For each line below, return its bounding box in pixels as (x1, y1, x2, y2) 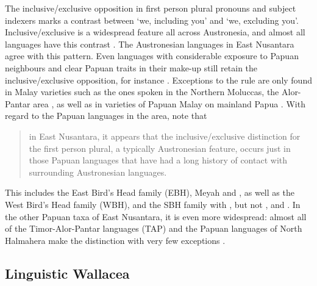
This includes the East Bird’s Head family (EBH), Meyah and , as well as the (5, 186, 294, 199)
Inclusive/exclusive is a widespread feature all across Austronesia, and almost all (5, 26, 305, 38)
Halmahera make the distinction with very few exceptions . (5, 234, 226, 246)
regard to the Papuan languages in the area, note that (5, 109, 207, 122)
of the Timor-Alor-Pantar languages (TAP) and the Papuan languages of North (5, 222, 302, 235)
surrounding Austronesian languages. (29, 165, 167, 178)
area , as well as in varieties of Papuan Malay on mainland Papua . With (33, 97, 305, 110)
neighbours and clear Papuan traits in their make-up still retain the (5, 61, 258, 74)
